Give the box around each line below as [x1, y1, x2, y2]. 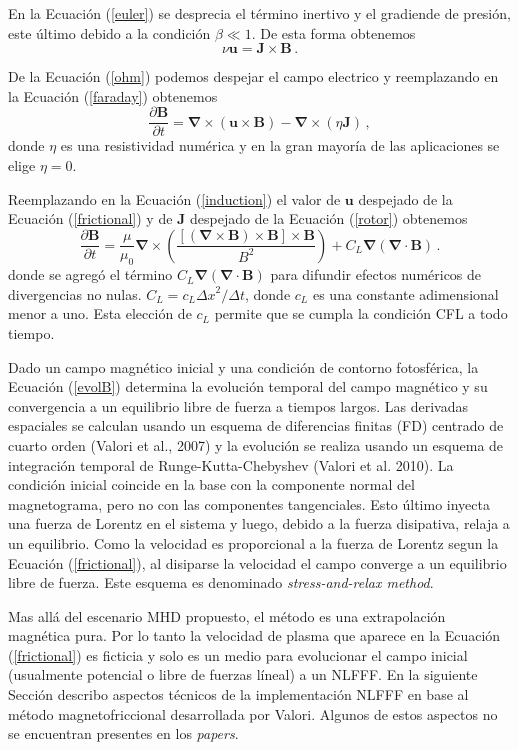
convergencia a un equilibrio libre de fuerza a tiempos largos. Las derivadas [8, 395, 469, 416]
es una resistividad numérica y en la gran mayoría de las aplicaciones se [60, 135, 500, 156]
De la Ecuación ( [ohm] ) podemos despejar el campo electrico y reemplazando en [8, 66, 499, 87]
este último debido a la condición [8, 22, 211, 43]
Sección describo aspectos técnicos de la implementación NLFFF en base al [8, 684, 469, 705]
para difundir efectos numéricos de [270, 264, 482, 285]
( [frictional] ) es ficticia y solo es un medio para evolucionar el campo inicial [8, 644, 468, 665]
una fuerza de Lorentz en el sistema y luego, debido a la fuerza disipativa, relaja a [8, 513, 510, 534]
